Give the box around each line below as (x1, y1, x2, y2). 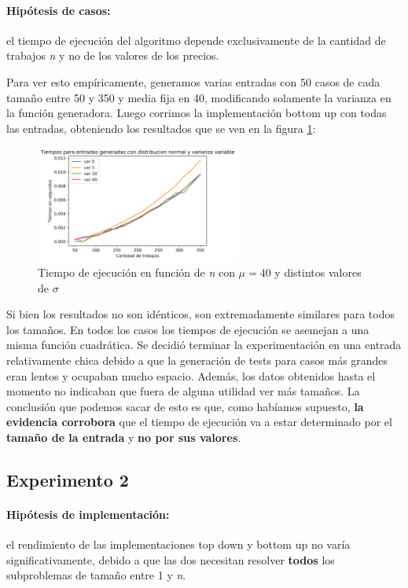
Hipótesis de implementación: (6, 505, 170, 522)
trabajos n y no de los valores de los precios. (6, 47, 219, 64)
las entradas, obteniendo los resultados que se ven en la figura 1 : (6, 119, 316, 136)
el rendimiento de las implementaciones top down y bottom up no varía (6, 536, 351, 553)
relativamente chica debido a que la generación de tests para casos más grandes (6, 352, 388, 368)
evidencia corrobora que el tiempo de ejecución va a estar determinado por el (6, 413, 392, 430)
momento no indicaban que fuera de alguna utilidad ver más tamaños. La (6, 383, 360, 399)
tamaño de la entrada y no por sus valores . (6, 428, 241, 445)
